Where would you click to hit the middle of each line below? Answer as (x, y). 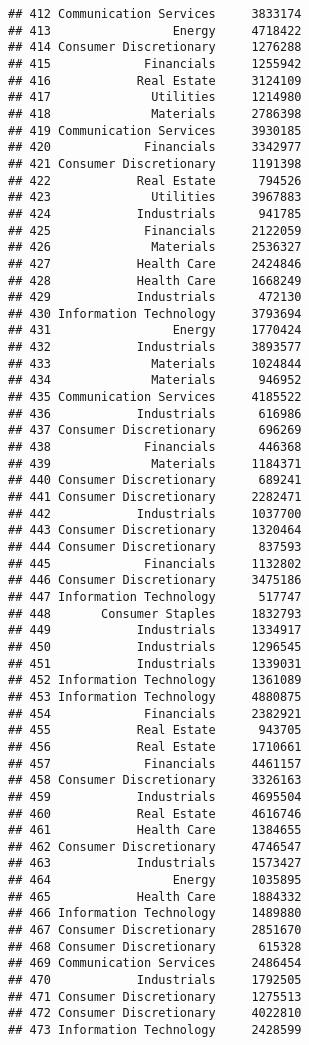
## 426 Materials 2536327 (155, 247)
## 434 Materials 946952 (155, 380)
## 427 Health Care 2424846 (155, 263)
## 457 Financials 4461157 (155, 763)
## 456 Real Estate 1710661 (155, 746)
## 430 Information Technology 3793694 (155, 313)
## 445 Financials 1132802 (155, 563)
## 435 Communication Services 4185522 (155, 397)
